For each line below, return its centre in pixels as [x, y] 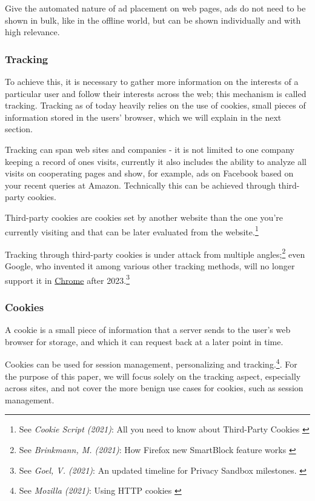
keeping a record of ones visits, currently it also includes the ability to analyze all [156, 161]
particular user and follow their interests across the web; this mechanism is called [156, 93]
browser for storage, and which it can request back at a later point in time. [144, 341]
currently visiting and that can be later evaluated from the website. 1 [132, 230]
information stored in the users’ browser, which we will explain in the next [143, 117]
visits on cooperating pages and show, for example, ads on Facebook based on [149, 173]
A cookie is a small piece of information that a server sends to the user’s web [148, 330]
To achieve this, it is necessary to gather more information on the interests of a [152, 81]
